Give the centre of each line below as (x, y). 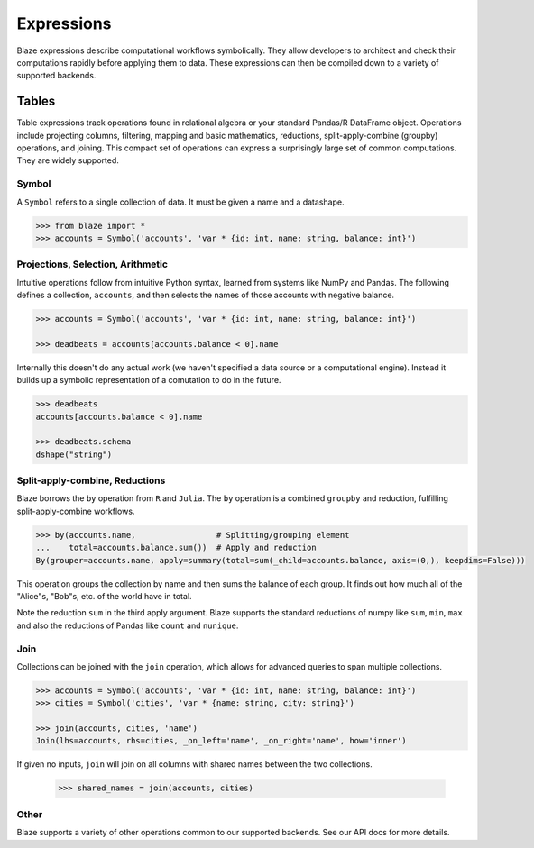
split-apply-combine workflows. (76, 511)
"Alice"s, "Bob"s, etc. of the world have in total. (105, 596)
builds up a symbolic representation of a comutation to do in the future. (149, 380)
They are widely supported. (68, 160)
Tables (36, 101)
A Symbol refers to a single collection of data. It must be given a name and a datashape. (180, 202)
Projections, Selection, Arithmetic (92, 264)
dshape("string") (74, 454)
